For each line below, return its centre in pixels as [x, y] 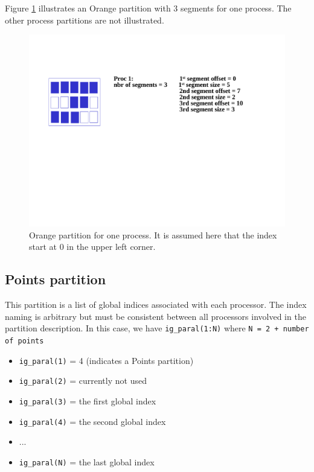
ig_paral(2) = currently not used [83, 381]
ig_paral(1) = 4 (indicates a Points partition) [106, 360]
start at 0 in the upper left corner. [92, 247]
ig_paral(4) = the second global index [92, 421]
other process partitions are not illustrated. [85, 20]
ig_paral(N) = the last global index [87, 461]
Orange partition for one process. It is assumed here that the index [153, 234]
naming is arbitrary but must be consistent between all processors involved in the [155, 316]
